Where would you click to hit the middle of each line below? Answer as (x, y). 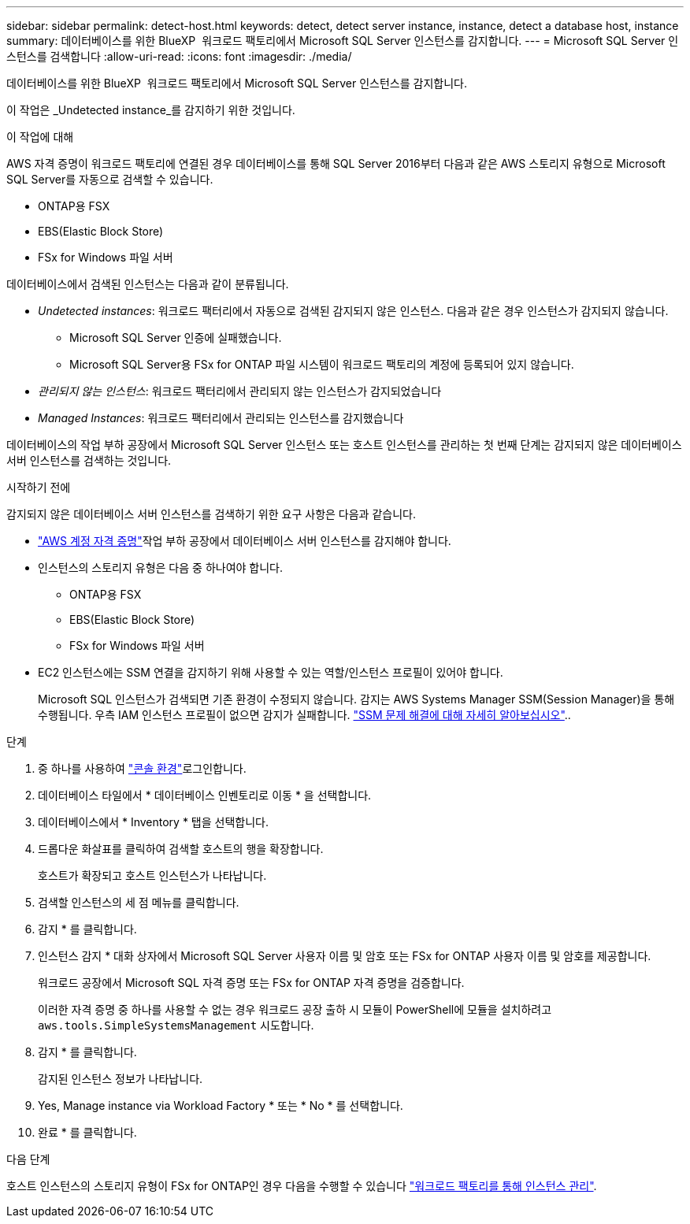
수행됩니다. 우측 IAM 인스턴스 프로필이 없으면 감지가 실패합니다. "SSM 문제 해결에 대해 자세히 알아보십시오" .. (304, 715)
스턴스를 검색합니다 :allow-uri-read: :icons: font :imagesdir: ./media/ (179, 56)
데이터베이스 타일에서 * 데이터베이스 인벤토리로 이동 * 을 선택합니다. (205, 795)
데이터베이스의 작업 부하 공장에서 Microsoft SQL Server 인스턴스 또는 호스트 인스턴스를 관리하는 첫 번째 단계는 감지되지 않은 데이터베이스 (344, 445)
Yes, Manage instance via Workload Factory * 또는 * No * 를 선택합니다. (221, 1105)
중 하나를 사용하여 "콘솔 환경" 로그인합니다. (142, 768)
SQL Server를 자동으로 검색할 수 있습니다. (110, 179)
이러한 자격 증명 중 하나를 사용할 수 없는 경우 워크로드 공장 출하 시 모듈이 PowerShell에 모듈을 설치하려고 (295, 1009)
